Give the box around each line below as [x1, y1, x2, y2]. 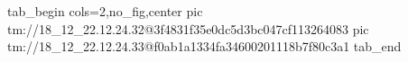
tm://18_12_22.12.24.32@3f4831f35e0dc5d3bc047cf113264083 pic [7, 19, 369, 38]
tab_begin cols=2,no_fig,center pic [7, 2, 203, 20]
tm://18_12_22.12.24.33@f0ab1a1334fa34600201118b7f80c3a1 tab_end [7, 37, 402, 56]
